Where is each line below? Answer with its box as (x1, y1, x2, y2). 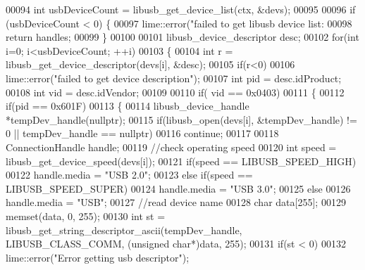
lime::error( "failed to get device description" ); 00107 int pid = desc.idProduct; (6, 70, 342, 85)
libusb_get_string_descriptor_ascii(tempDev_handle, (6, 222, 242, 237)
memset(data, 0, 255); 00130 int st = (6, 208, 166, 223)
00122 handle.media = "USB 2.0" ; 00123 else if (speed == (6, 167, 253, 182)
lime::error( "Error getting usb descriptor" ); (6, 250, 190, 264)
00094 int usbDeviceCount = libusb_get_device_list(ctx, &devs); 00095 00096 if (6, 2, 356, 16)
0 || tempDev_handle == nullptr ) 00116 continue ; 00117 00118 (6, 126, 279, 141)
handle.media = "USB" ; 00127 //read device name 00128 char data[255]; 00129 (6, 195, 346, 210)
